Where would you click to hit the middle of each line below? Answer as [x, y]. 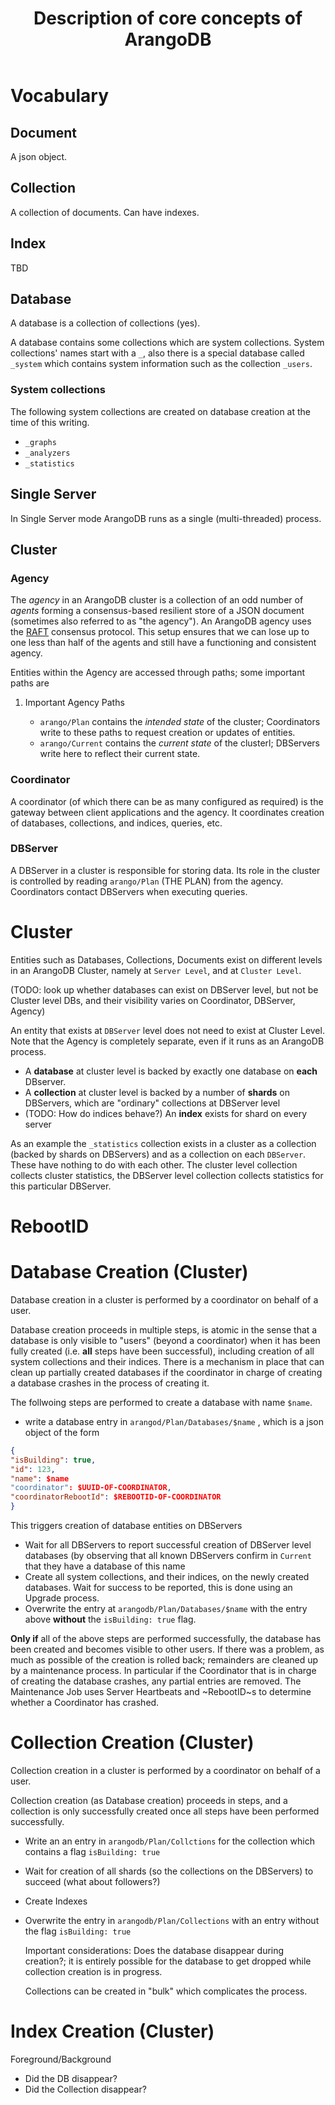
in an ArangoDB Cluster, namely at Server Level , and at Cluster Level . [156, 970]
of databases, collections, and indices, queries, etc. [116, 823]
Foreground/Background [61, 2059]
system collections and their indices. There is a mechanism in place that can [167, 1361]
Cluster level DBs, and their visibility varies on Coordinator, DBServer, [153, 1000]
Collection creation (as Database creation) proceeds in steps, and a [149, 1800]
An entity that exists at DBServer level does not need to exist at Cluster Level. [167, 1030]
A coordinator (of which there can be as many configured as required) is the [167, 801]
